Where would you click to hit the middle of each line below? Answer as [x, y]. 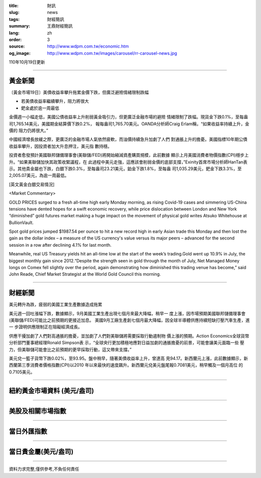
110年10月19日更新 [27, 62]
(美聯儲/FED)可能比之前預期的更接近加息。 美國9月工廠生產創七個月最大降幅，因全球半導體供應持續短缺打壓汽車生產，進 [129, 320]
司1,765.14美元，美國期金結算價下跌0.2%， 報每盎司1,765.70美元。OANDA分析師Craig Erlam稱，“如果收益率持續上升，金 [129, 124]
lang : [14, 33]
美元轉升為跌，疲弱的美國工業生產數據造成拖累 [56, 304]
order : [15, 39]
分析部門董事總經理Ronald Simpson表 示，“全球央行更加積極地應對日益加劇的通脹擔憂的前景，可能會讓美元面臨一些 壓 [127, 343]
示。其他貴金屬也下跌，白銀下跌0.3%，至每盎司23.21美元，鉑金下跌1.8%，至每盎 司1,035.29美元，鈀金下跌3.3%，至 [125, 168]
